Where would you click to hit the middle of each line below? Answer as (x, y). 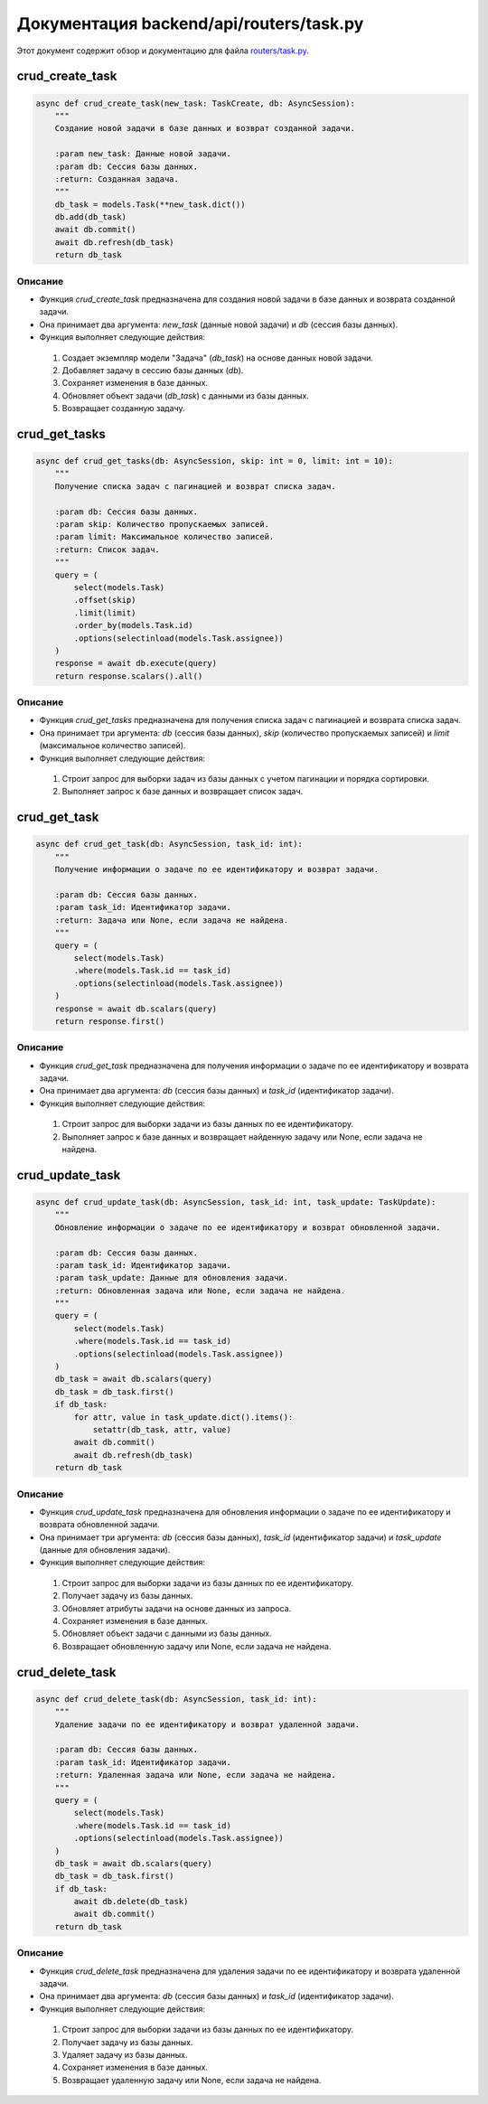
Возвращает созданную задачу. (123, 409)
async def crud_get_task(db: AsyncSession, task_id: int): (169, 844)
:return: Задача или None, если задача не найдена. (172, 920)
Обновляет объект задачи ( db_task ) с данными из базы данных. (185, 395)
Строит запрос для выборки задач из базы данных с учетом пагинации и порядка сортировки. (245, 779)
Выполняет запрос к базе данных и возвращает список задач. (183, 792)
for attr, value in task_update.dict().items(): (183, 1417)
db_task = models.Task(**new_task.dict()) (150, 204)
